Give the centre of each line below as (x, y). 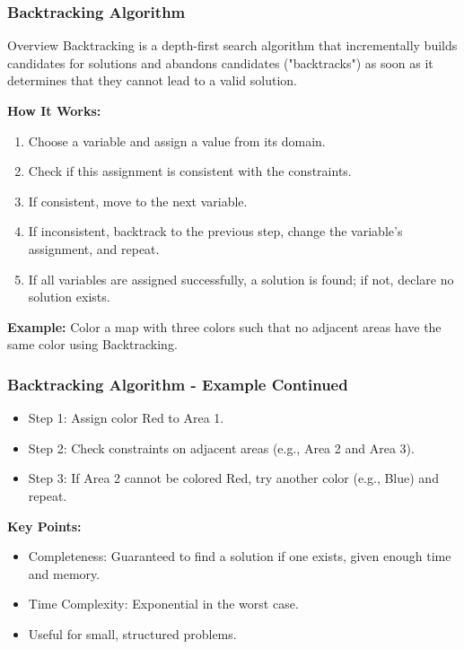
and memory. (64, 573)
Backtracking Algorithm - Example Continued (178, 384)
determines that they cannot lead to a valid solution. (152, 80)
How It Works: (54, 110)
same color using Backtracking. (92, 344)
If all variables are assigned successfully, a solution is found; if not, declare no (241, 279)
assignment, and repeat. (94, 248)
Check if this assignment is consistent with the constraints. (190, 171)
